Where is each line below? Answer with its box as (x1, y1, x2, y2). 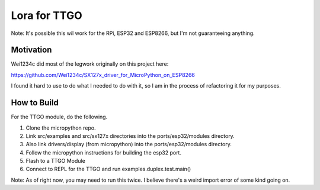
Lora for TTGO (11, 9, 82, 22)
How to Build (11, 98, 59, 108)
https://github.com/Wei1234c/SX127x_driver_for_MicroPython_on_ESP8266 (11, 71, 196, 78)
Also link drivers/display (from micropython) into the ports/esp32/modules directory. (25, 141, 232, 148)
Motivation (11, 45, 52, 55)
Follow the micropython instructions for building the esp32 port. (25, 149, 182, 156)
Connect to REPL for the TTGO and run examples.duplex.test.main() (25, 166, 191, 173)
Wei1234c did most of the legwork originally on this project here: (11, 60, 169, 67)
